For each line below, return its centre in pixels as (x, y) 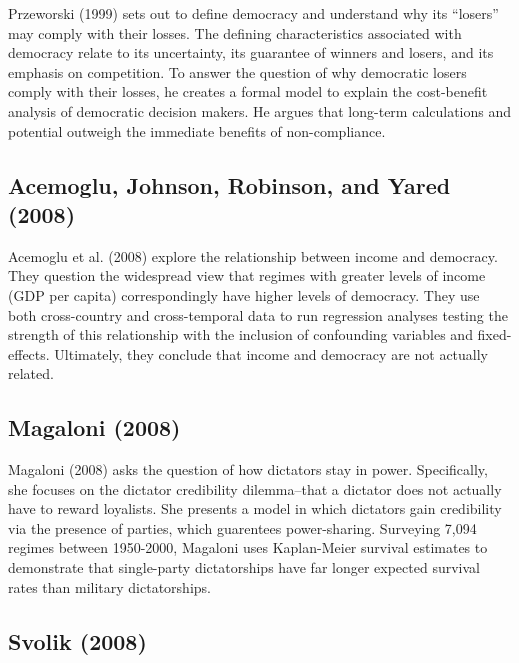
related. (31, 373)
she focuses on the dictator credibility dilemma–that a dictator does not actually (255, 488)
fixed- (494, 334)
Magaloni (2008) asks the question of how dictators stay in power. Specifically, (248, 469)
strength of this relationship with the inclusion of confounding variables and (240, 334)
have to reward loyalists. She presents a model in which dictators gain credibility (255, 508)
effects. (29, 353)
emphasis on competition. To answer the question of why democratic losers (237, 71)
